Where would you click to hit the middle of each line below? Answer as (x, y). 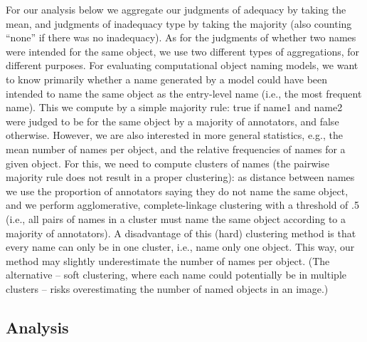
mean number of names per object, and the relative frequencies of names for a (176, 149)
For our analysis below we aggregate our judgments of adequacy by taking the (176, 9)
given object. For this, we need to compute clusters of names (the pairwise (167, 163)
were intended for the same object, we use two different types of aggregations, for (183, 51)
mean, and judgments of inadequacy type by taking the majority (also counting (179, 23)
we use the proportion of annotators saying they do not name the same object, (177, 191)
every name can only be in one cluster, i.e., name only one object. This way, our (180, 247)
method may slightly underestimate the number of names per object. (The (168, 260)
